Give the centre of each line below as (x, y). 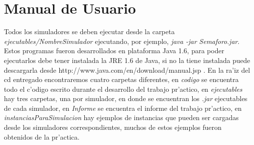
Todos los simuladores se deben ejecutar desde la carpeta (89, 31)
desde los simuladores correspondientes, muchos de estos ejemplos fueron (113, 127)
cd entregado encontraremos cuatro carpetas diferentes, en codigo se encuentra (121, 79)
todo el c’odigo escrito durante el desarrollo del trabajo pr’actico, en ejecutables (123, 89)
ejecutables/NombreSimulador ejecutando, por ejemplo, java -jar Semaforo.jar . (122, 41)
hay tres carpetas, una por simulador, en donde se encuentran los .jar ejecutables (126, 98)
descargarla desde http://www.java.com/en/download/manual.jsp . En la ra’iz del (127, 70)
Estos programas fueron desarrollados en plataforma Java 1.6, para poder (114, 51)
